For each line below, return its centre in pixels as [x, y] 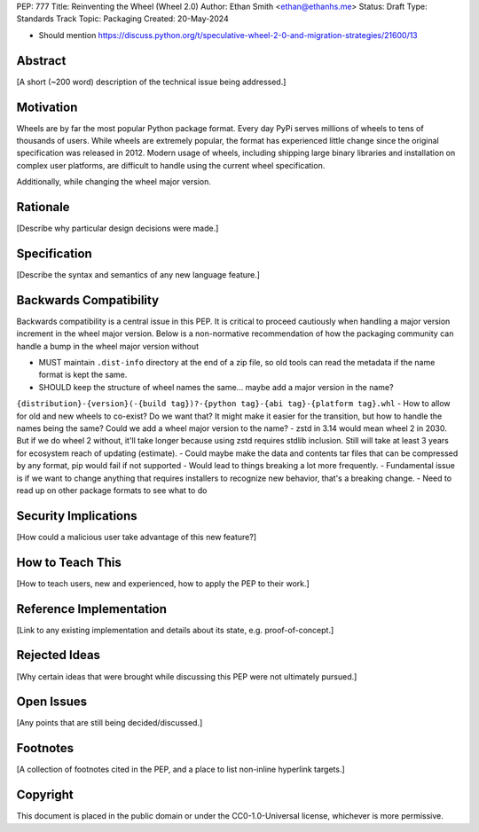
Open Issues [52, 702]
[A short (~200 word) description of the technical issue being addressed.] [151, 82]
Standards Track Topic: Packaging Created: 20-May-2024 [123, 19]
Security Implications [77, 516]
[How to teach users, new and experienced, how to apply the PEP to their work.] [163, 583]
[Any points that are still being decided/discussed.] [110, 723]
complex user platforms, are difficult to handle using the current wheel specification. [171, 165]
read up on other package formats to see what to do [112, 490]
